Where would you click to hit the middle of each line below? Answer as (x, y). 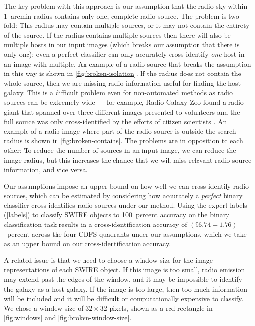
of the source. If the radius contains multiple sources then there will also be (117, 35)
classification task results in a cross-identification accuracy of (96, 224)
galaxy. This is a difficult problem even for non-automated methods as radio (118, 92)
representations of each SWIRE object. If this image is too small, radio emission (125, 269)
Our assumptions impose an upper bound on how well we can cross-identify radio (127, 186)
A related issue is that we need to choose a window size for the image (109, 260)
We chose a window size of (44, 308)
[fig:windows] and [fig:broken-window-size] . (68, 317)
